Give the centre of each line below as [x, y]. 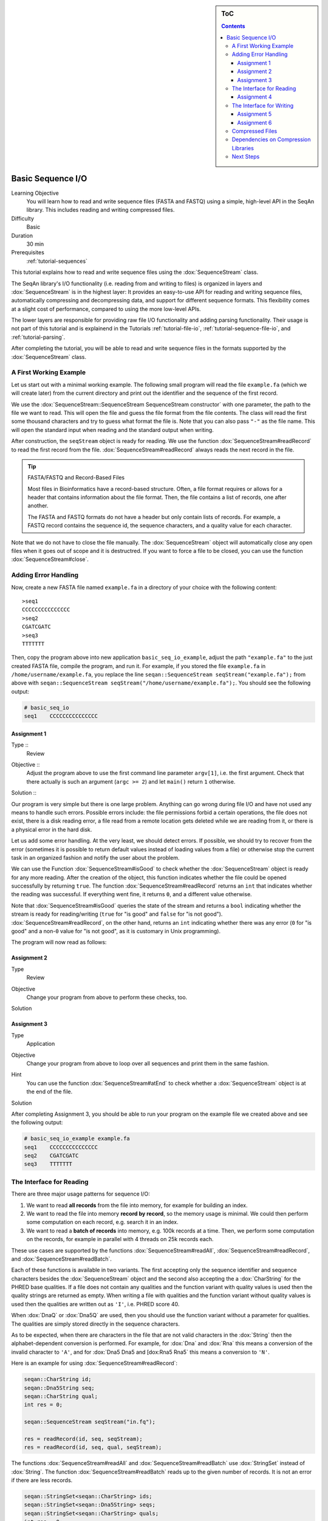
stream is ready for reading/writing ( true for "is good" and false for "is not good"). [117, 914]
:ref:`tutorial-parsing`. [38, 337]
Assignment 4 [255, 97]
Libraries [243, 148]
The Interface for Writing [263, 105]
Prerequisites [28, 252]
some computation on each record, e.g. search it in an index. [102, 1222]
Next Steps [246, 157]
